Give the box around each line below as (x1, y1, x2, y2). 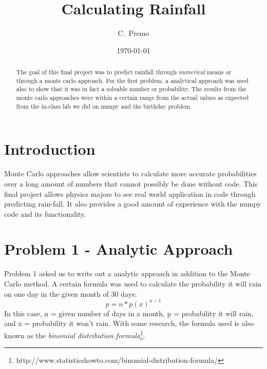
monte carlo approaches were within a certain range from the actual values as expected (16, 93, 249, 102)
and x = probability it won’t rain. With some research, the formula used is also (4, 318, 254, 329)
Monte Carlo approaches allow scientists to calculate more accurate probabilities (4, 168, 257, 179)
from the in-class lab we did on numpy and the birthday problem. (16, 101, 192, 110)
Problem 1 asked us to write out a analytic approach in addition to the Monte (4, 268, 250, 279)
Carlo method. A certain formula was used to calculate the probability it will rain (4, 278, 261, 289)
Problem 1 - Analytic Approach (4, 238, 233, 259)
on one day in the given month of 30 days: (4, 288, 137, 299)
